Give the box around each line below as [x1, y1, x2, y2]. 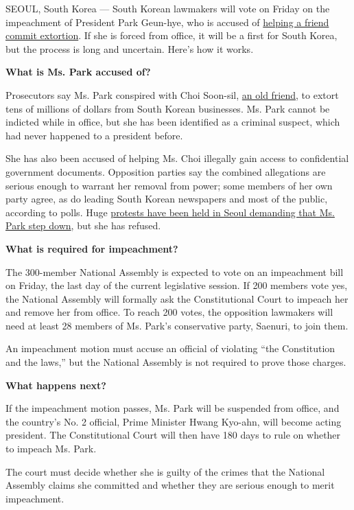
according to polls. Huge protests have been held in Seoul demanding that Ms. [5, 205, 335, 219]
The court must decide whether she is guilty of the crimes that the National [5, 464, 325, 478]
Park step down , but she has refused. [5, 218, 161, 233]
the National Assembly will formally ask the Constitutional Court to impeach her [5, 291, 349, 305]
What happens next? [5, 378, 106, 392]
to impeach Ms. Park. [5, 441, 97, 456]
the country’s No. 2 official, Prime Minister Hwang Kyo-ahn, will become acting [5, 414, 342, 428]
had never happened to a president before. [5, 128, 183, 142]
